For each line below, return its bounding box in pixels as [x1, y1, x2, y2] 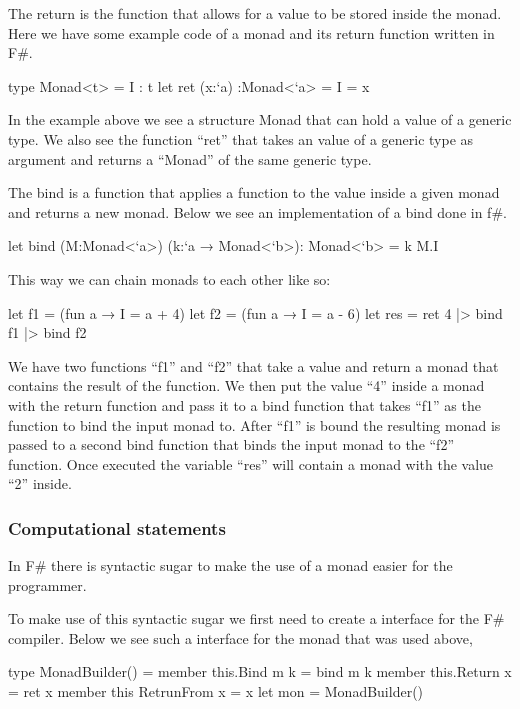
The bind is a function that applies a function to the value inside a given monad [8, 182, 500, 203]
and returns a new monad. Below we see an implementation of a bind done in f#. [8, 201, 507, 222]
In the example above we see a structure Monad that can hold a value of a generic [8, 109, 512, 130]
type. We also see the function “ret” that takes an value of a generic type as [8, 128, 474, 149]
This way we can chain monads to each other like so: [8, 268, 331, 289]
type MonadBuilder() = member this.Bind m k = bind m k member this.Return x [8, 661, 512, 682]
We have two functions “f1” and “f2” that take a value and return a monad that [8, 355, 499, 376]
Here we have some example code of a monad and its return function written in [8, 22, 495, 43]
